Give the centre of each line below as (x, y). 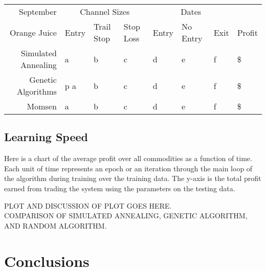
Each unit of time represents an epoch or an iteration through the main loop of (128, 168)
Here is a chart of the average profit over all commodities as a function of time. (128, 158)
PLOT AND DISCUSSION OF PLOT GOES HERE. (88, 205)
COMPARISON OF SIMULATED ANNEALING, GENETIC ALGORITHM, (126, 216)
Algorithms (37, 91)
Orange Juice (33, 32)
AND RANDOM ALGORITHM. (56, 225)
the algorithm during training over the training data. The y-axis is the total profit (133, 178)
